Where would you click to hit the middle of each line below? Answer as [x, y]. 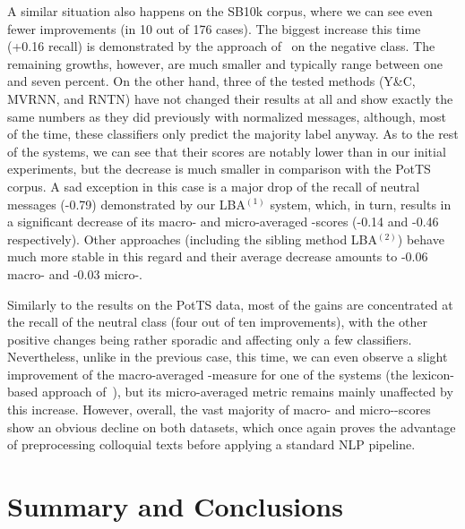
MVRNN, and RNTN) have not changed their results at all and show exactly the [230, 98]
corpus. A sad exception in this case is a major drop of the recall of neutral [214, 186]
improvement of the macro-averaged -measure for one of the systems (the [208, 374]
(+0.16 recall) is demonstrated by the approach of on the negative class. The [221, 46]
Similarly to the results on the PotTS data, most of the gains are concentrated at [230, 304]
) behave [421, 239]
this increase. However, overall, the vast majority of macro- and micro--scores [219, 410]
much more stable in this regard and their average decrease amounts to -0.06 [218, 256]
